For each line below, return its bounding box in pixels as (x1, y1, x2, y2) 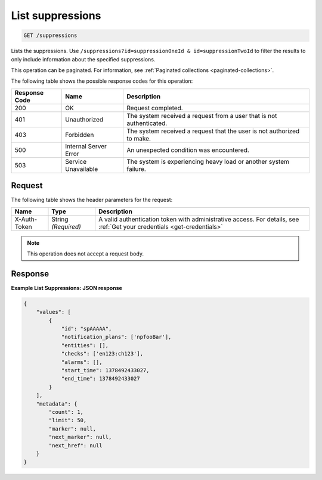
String (51, 215, 69, 223)
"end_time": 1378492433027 (61, 375, 140, 382)
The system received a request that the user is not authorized (126, 127, 300, 135)
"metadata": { (36, 400, 78, 407)
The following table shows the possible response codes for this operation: (11, 77, 193, 85)
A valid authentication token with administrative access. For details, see (98, 215, 299, 223)
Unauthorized (64, 115, 104, 123)
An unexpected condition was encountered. (126, 146, 250, 154)
